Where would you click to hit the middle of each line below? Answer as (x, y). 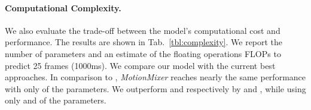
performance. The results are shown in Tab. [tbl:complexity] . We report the (144, 42)
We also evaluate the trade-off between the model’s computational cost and (143, 30)
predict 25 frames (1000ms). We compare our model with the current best (140, 65)
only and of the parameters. (56, 100)
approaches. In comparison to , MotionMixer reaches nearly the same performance (155, 77)
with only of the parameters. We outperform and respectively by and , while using (155, 88)
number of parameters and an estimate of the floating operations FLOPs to (143, 53)
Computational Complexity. (63, 7)
